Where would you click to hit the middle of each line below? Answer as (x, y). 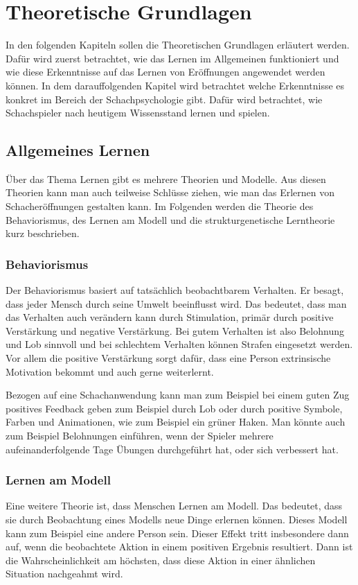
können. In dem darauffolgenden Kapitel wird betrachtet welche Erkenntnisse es (175, 85)
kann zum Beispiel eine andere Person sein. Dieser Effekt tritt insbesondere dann (177, 533)
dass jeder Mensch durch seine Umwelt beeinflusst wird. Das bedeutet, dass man (176, 303)
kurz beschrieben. (43, 233)
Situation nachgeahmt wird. (64, 574)
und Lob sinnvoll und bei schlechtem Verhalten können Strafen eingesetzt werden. (179, 344)
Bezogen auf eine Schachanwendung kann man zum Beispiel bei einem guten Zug (178, 395)
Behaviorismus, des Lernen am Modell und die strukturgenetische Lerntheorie (170, 219)
